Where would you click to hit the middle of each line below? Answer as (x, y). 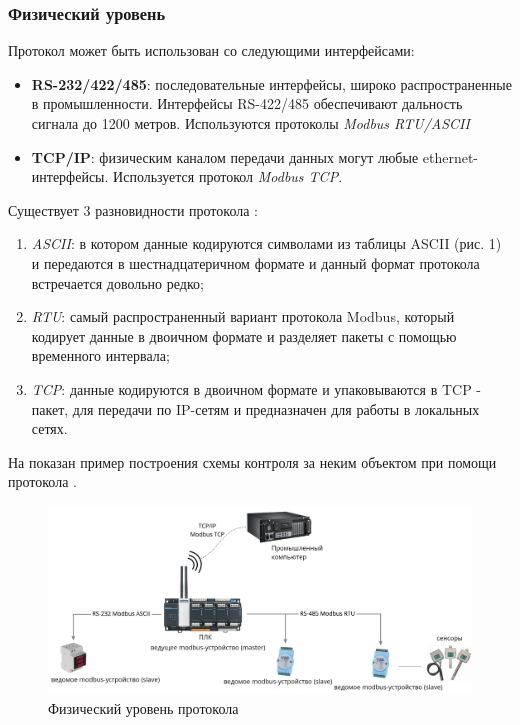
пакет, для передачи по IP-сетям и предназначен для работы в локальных (255, 408)
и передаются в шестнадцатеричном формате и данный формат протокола (255, 262)
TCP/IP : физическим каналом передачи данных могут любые (225, 156)
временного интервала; (100, 355)
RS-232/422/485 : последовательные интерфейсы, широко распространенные (271, 83)
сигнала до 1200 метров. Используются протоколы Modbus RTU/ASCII (250, 123)
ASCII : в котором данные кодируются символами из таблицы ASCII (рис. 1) (266, 243)
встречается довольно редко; (117, 282)
